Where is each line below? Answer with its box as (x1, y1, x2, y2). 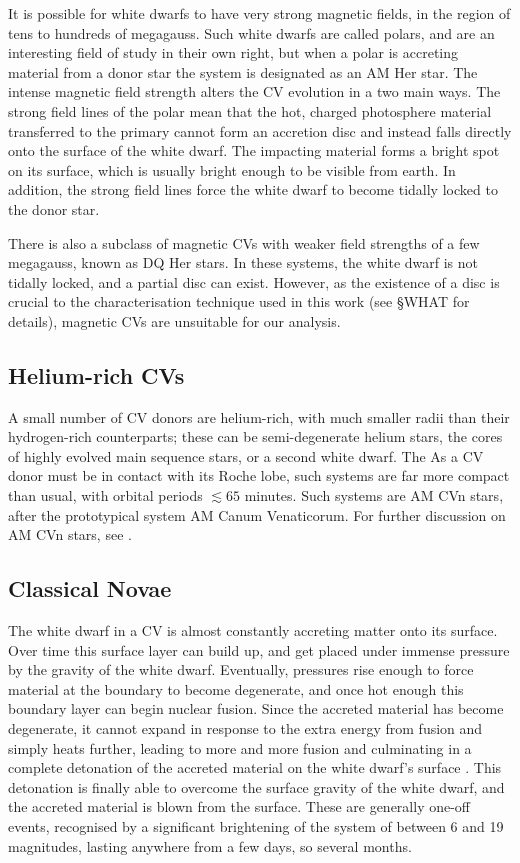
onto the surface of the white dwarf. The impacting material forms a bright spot (8, 140, 500, 161)
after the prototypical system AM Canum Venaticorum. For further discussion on (8, 504, 506, 525)
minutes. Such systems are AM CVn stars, (244, 485, 504, 506)
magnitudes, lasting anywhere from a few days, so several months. (8, 835, 412, 856)
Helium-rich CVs (8, 359, 185, 390)
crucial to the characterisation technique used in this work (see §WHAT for (8, 291, 470, 312)
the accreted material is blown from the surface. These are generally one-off (8, 796, 471, 817)
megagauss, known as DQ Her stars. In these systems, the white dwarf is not (8, 252, 479, 273)
